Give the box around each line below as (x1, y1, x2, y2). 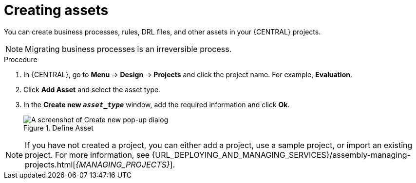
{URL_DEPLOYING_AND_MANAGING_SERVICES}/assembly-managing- (151, 150, 411, 160)
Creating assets (4, 2, 109, 18)
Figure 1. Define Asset (23, 123, 94, 132)
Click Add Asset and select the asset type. (23, 85, 161, 94)
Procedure (4, 55, 38, 64)
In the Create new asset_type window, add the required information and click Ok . (23, 100, 290, 109)
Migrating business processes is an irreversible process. (25, 44, 232, 54)
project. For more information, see (25, 150, 150, 160)
